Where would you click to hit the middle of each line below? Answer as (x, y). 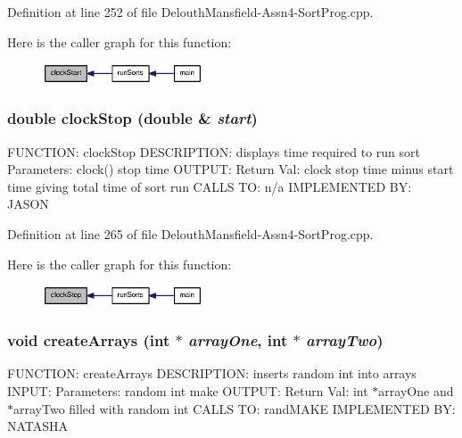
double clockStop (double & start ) (132, 118)
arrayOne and (416, 391)
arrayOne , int (238, 340)
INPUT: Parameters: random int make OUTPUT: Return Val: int (188, 391)
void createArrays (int (89, 340)
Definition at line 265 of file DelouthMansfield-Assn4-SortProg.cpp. (190, 233)
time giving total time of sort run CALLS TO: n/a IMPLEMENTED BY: (210, 186)
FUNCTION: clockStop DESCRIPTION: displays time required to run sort (214, 151)
